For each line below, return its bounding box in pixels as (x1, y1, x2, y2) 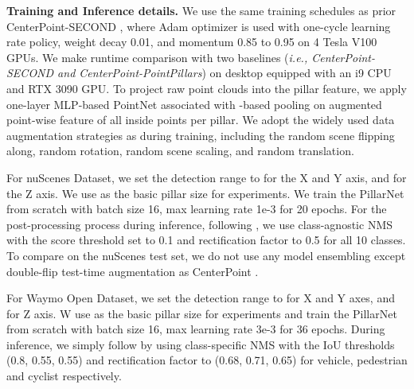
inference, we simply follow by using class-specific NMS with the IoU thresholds (6, 336, 395, 352)
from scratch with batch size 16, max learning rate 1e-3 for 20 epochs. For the (6, 200, 387, 217)
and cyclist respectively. (6, 368, 122, 384)
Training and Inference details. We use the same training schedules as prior (6, 2, 396, 18)
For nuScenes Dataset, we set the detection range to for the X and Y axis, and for (6, 169, 407, 185)
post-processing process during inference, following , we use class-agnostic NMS (6, 216, 393, 232)
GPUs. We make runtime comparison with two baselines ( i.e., (6, 49, 308, 65)
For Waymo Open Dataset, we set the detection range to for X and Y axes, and (6, 290, 395, 306)
